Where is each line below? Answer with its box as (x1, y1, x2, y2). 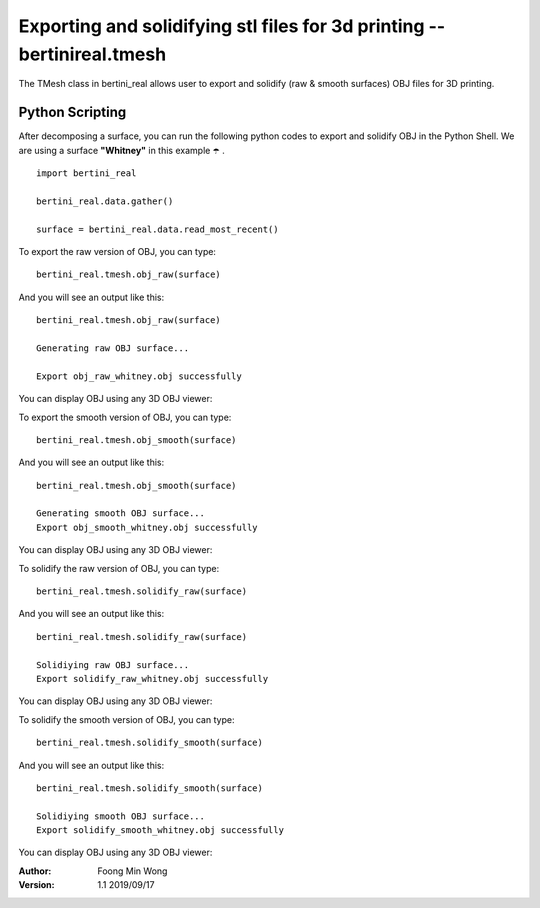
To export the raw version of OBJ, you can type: (18, 245, 217, 257)
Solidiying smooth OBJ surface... (36, 810, 205, 822)
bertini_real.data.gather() (36, 195, 174, 207)
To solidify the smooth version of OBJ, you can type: (18, 713, 235, 725)
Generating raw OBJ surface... (36, 342, 190, 354)
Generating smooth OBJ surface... (36, 508, 205, 519)
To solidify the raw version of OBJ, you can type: (18, 562, 220, 574)
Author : (18, 865, 52, 877)
